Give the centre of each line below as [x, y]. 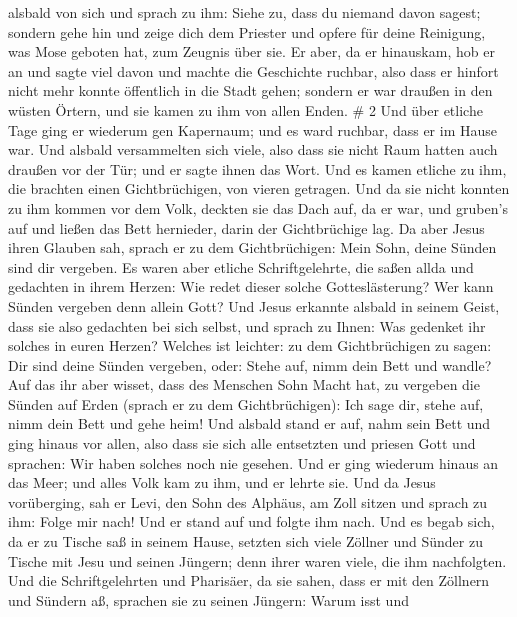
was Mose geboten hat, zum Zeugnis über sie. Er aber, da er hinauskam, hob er [251, 51]
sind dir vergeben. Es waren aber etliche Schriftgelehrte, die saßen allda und [241, 266]
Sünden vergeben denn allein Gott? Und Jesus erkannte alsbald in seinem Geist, [254, 305]
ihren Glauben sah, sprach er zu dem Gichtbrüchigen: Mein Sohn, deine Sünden [252, 247]
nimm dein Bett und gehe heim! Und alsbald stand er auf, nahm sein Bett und [249, 423]
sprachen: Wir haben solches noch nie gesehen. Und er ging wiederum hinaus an [253, 462]
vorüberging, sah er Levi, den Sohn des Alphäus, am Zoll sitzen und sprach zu [248, 501]
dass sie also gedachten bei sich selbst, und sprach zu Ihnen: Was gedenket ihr [247, 325]
